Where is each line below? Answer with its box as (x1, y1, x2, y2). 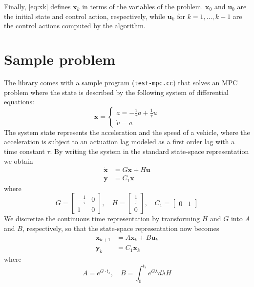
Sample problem (4, 49, 116, 69)
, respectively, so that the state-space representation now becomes (22, 223, 219, 233)
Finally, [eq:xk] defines (4, 1, 71, 11)
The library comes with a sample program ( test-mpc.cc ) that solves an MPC (4, 77, 238, 87)
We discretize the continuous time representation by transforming (4, 213, 200, 224)
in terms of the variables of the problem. (82, 1, 203, 11)
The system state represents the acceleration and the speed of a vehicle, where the (4, 127, 250, 137)
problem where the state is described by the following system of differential (4, 87, 229, 97)
